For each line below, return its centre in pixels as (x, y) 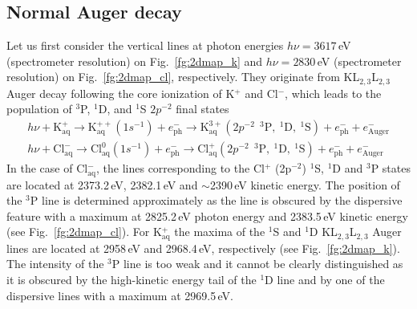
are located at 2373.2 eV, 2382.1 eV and (102, 184)
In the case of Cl (47, 168)
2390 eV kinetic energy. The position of (305, 184)
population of (39, 109)
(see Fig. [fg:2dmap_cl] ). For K (84, 232)
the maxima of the (220, 232)
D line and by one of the (325, 279)
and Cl (261, 93)
